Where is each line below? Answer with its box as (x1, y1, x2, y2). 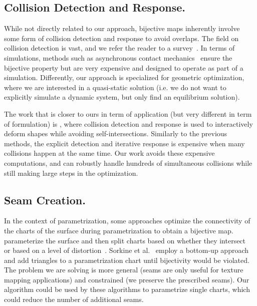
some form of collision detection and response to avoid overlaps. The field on (4, 33, 239, 43)
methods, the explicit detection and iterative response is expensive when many (4, 138, 245, 148)
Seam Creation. (4, 192, 86, 207)
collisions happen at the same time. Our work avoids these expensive (4, 148, 215, 158)
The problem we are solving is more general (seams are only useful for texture (4, 264, 243, 275)
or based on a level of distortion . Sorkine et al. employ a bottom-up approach (4, 245, 249, 255)
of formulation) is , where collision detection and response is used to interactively (4, 118, 253, 129)
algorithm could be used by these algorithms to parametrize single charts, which (4, 284, 250, 294)
